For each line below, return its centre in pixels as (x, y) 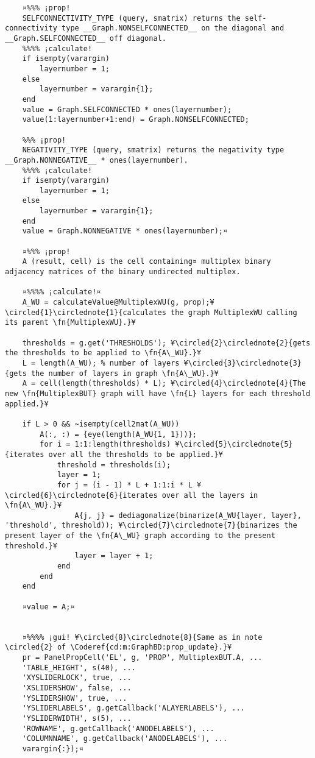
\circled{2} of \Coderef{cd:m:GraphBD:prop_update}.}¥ (119, 647)
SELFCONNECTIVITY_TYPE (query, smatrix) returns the (131, 18)
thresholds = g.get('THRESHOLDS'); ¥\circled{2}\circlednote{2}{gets (166, 343)
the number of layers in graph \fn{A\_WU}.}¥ (125, 373)
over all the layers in (210, 495)
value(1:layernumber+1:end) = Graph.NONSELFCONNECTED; (136, 120)
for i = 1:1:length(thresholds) (105, 445)
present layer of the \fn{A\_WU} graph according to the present (140, 536)
